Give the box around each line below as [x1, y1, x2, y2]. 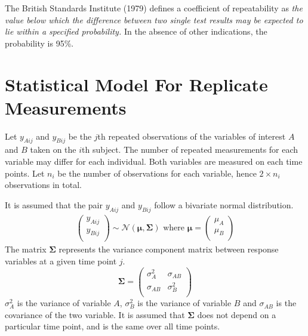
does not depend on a [197, 308, 276, 320]
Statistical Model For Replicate [5, 72, 268, 96]
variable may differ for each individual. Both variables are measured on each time [5, 155, 303, 168]
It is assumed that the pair [5, 198, 103, 211]
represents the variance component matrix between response [58, 243, 279, 255]
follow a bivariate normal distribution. [154, 198, 294, 211]
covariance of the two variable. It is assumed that [5, 308, 185, 320]
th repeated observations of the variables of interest [97, 130, 286, 142]
